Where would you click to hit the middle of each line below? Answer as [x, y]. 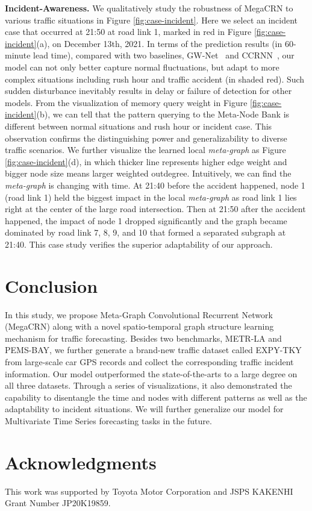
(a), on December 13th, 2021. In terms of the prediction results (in [159, 43]
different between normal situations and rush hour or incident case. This [139, 126]
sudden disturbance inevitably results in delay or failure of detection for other [148, 91]
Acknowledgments [81, 462]
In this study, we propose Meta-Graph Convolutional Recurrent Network [139, 314]
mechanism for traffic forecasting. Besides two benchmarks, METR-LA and [143, 338]
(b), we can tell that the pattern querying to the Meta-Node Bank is [163, 114]
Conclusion [51, 285]
